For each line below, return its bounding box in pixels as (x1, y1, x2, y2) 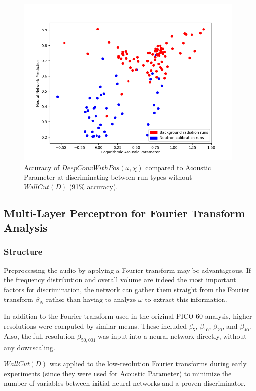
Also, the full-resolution (4, 331, 75, 341)
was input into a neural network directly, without (98, 331, 247, 341)
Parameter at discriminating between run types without (24, 172, 192, 182)
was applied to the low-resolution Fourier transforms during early (49, 359, 247, 369)
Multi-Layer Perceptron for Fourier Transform (4, 205, 245, 220)
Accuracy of (24, 162, 60, 172)
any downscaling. (4, 342, 55, 352)
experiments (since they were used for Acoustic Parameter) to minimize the (4, 368, 232, 378)
